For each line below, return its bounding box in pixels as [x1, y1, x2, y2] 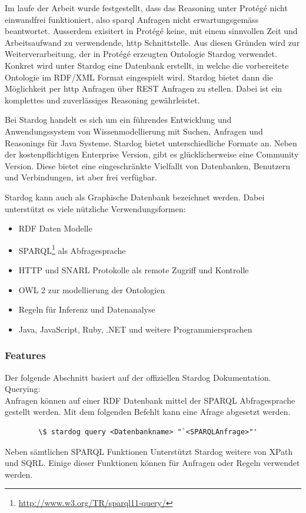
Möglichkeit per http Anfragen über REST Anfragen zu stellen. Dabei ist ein [5, 82, 282, 95]
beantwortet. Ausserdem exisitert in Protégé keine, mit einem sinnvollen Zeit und [5, 25, 298, 37]
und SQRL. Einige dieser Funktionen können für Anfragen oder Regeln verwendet [5, 457, 300, 469]
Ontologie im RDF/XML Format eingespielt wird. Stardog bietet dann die [5, 71, 273, 83]
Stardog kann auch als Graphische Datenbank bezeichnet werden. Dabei [5, 190, 265, 203]
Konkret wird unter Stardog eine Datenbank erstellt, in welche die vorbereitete [5, 59, 289, 71]
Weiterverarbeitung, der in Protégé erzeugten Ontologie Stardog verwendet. [5, 48, 277, 60]
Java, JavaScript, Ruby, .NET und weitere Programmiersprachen [18, 323, 252, 335]
